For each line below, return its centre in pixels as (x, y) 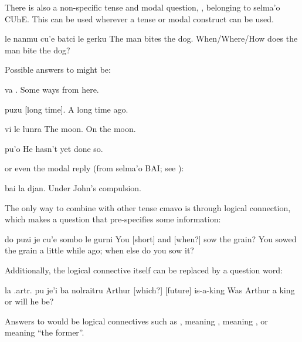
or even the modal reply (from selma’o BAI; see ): (94, 168)
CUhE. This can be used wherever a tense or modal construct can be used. (139, 18)
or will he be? (29, 301)
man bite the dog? (38, 50)
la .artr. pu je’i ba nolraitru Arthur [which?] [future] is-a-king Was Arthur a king (150, 289)
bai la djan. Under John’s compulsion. (73, 187)
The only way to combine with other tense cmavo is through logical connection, (148, 207)
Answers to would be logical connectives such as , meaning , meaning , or (136, 321)
